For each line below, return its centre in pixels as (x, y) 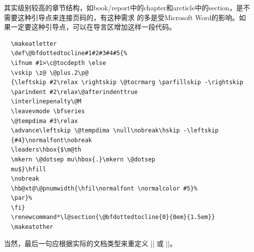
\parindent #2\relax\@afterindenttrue (74, 92)
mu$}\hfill (28, 169)
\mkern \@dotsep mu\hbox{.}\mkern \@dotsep (83, 159)
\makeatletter (34, 44)
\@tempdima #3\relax (44, 121)
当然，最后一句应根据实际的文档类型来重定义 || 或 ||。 (90, 243)
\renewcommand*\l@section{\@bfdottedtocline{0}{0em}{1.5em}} (113, 217)
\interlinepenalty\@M (46, 102)
